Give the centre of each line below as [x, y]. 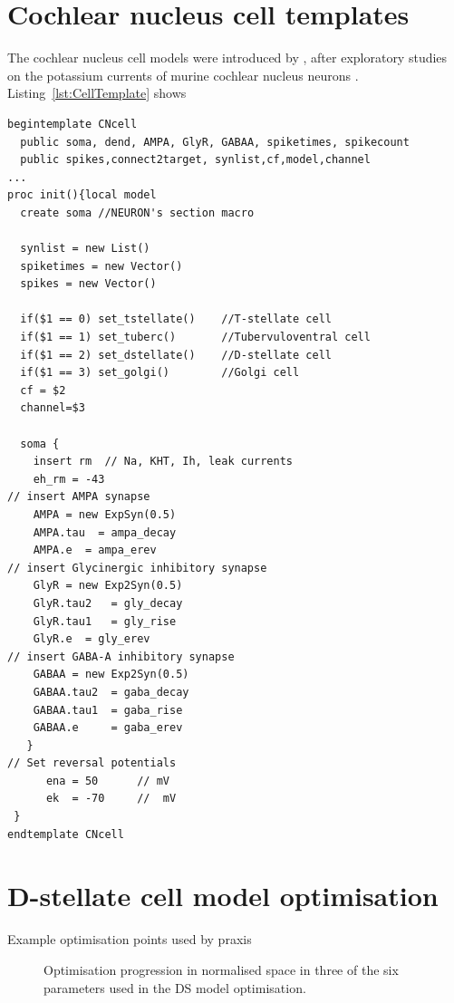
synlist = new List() [85, 249]
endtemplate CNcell [66, 834]
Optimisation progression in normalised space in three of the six [221, 969]
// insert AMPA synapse [79, 497]
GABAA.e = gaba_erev [108, 728]
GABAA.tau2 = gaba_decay [111, 692]
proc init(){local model [82, 195]
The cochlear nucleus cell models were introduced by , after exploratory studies [227, 58]
